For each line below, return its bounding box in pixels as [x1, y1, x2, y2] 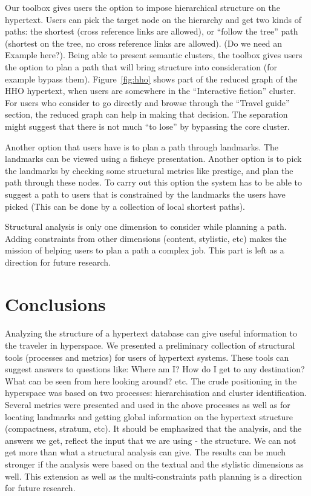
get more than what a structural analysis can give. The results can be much [5, 446, 286, 458]
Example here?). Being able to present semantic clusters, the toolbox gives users [5, 49, 303, 61]
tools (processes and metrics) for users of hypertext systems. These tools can [5, 350, 289, 363]
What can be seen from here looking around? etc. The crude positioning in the [5, 374, 297, 387]
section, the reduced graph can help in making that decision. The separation [5, 108, 288, 121]
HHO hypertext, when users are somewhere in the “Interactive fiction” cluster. [5, 84, 296, 97]
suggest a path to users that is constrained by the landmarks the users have [5, 187, 286, 200]
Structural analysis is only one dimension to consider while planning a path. [5, 220, 287, 233]
